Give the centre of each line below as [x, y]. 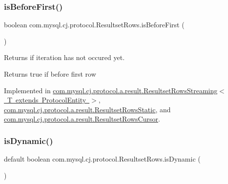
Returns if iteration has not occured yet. [64, 57]
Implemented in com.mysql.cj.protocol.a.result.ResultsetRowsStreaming [111, 90]
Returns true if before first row [50, 74]
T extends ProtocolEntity [47, 100]
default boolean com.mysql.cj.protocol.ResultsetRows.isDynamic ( [102, 159]
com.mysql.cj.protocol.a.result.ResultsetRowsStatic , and [87, 109]
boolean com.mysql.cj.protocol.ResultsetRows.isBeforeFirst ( [94, 25]
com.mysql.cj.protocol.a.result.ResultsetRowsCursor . [82, 119]
